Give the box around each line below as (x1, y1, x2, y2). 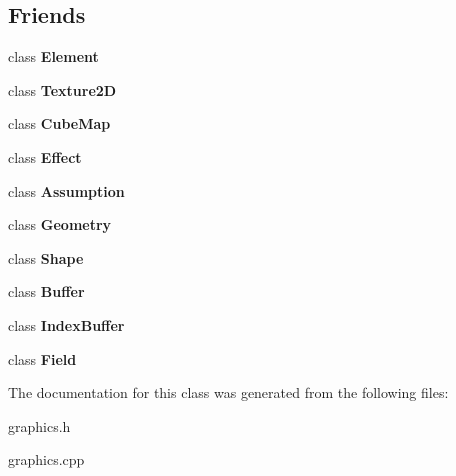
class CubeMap (8, 113, 111, 134)
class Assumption (8, 180, 125, 201)
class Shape (8, 247, 84, 268)
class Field (8, 348, 77, 369)
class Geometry (8, 214, 112, 235)
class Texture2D (8, 79, 117, 100)
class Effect (8, 146, 82, 167)
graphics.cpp (8, 449, 85, 470)
